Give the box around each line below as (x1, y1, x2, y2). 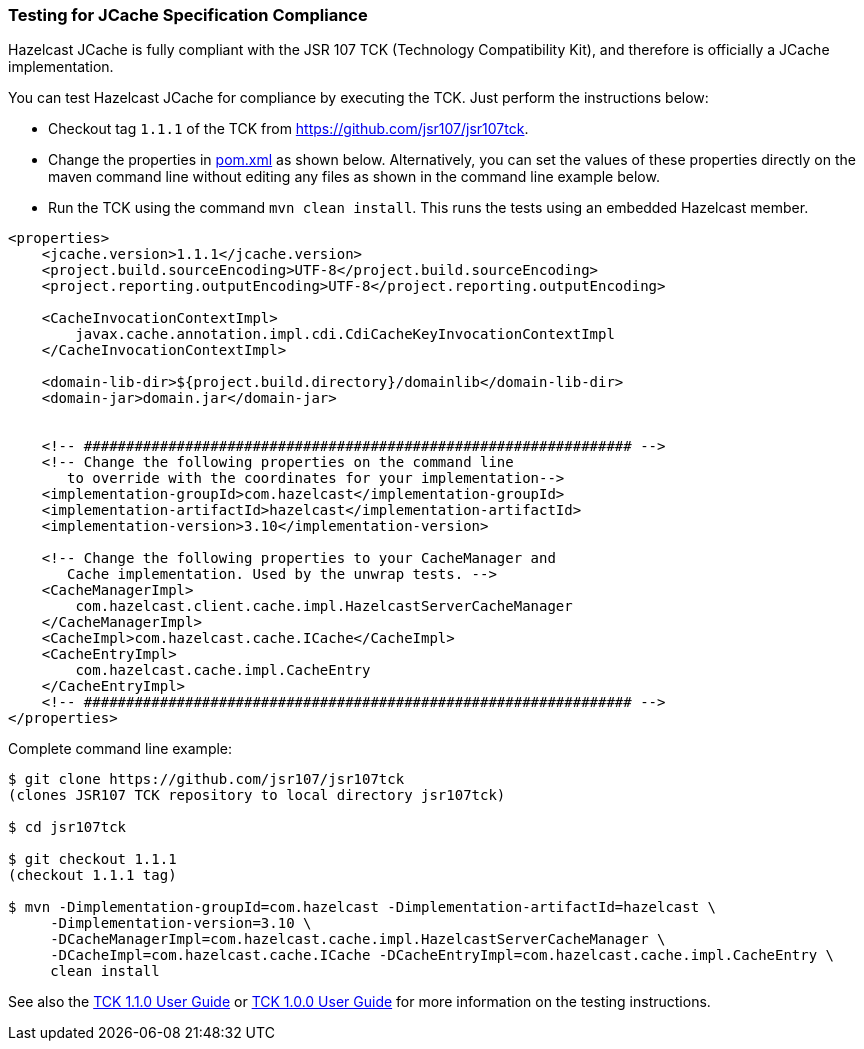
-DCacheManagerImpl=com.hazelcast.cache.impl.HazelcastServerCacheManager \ (50, 931, 666, 948)
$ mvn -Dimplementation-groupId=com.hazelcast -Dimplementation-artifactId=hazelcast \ (8, 899, 717, 916)
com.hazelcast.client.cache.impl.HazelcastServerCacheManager (75, 598, 573, 615)
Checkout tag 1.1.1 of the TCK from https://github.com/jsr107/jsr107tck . (48, 120, 529, 138)
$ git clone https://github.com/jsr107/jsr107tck (8, 771, 405, 788)
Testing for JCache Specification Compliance (8, 5, 368, 25)
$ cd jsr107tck (8, 819, 127, 836)
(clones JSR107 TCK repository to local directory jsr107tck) (8, 787, 506, 804)
